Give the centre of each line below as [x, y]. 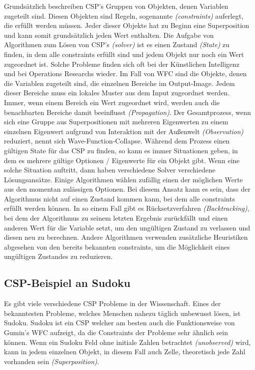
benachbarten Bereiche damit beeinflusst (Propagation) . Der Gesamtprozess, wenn [127, 112]
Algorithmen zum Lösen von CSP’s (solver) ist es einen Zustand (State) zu [117, 44]
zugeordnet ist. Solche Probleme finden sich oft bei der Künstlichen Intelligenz [122, 64]
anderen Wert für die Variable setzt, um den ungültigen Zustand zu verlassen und [127, 227]
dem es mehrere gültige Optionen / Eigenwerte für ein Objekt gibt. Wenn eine [122, 160]
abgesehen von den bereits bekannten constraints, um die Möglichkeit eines [117, 246]
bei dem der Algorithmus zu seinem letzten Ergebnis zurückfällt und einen [116, 218]
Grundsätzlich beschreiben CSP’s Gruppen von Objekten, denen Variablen [116, 6]
